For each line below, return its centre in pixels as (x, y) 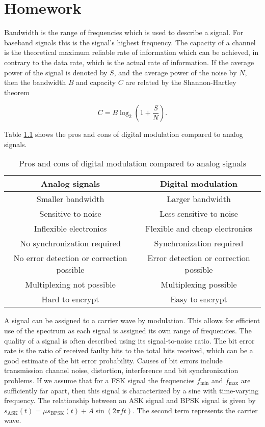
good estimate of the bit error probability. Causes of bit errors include (113, 360)
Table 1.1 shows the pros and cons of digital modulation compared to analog (124, 134)
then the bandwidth (35, 82)
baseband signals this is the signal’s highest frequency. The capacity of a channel (130, 42)
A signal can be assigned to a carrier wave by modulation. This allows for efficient (132, 320)
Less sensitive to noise (199, 214)
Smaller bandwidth (70, 199)
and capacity (96, 82)
